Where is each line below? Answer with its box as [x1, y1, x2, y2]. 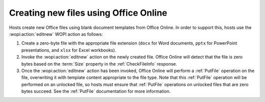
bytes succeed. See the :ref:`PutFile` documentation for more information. [21, 88, 171, 94]
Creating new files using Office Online [9, 7, 167, 18]
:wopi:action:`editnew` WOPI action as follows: [9, 31, 103, 37]
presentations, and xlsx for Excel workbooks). [21, 47, 116, 53]
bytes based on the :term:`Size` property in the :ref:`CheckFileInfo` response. [21, 61, 177, 67]
